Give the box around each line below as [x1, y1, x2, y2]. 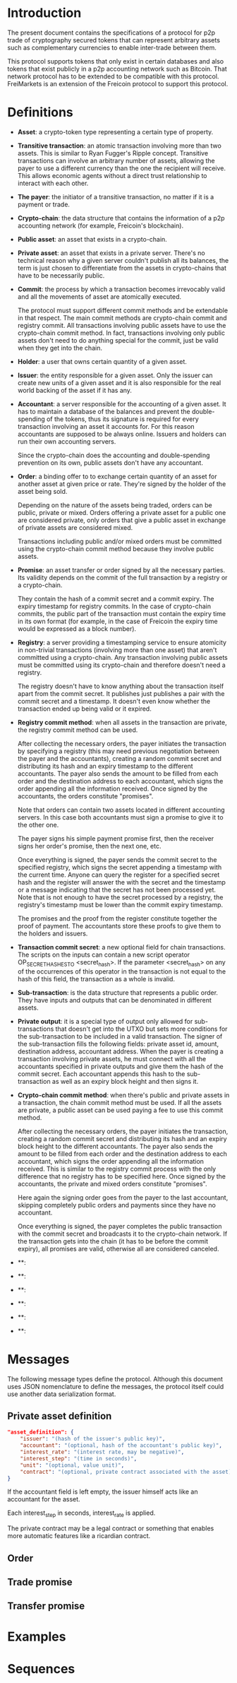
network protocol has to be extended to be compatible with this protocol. [7, 72, 219, 81]
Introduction [7, 5, 82, 21]
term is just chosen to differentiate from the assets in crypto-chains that [17, 264, 227, 272]
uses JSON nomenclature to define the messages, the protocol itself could [7, 1382, 224, 1390]
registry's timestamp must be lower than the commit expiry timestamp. [17, 900, 224, 909]
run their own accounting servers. [17, 437, 116, 446]
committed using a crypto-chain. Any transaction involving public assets [17, 653, 228, 661]
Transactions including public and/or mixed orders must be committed [17, 537, 222, 545]
